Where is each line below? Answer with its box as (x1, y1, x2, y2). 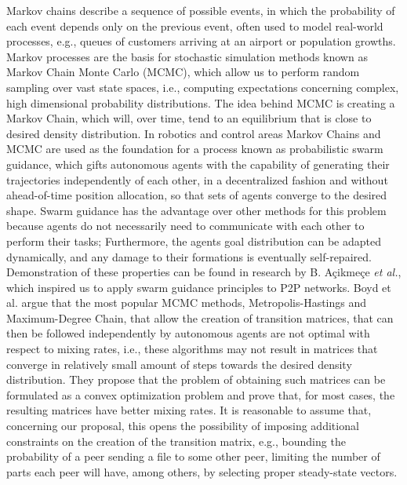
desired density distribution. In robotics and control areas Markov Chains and (6, 125, 381, 141)
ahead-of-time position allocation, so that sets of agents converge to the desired (6, 187, 387, 203)
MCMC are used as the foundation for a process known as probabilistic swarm (6, 140, 383, 157)
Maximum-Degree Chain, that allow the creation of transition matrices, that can (6, 309, 394, 326)
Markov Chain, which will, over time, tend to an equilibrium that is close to (6, 110, 372, 126)
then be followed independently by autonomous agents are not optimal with (6, 325, 370, 341)
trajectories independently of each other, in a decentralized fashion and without (6, 171, 388, 188)
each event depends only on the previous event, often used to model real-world (6, 17, 383, 34)
